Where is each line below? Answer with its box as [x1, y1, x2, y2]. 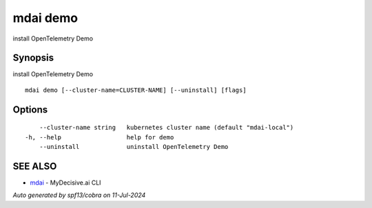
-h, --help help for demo [25, 133, 174, 141]
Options [12, 104, 48, 115]
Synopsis [12, 52, 54, 64]
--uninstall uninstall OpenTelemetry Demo [39, 143, 229, 151]
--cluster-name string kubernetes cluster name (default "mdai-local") [39, 124, 294, 132]
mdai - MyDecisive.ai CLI [30, 178, 101, 187]
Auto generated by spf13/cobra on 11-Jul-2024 [12, 191, 146, 199]
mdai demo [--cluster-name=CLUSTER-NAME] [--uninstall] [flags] [25, 86, 247, 94]
